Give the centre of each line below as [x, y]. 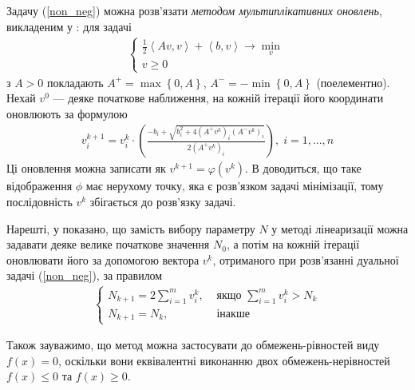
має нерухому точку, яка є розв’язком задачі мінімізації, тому [235, 186]
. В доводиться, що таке [303, 168]
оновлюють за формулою [67, 113]
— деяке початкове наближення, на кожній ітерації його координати [218, 98]
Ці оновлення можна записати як [86, 168]
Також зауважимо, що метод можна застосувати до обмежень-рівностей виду [193, 345]
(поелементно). [353, 82]
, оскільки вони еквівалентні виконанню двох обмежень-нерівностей [224, 360]
